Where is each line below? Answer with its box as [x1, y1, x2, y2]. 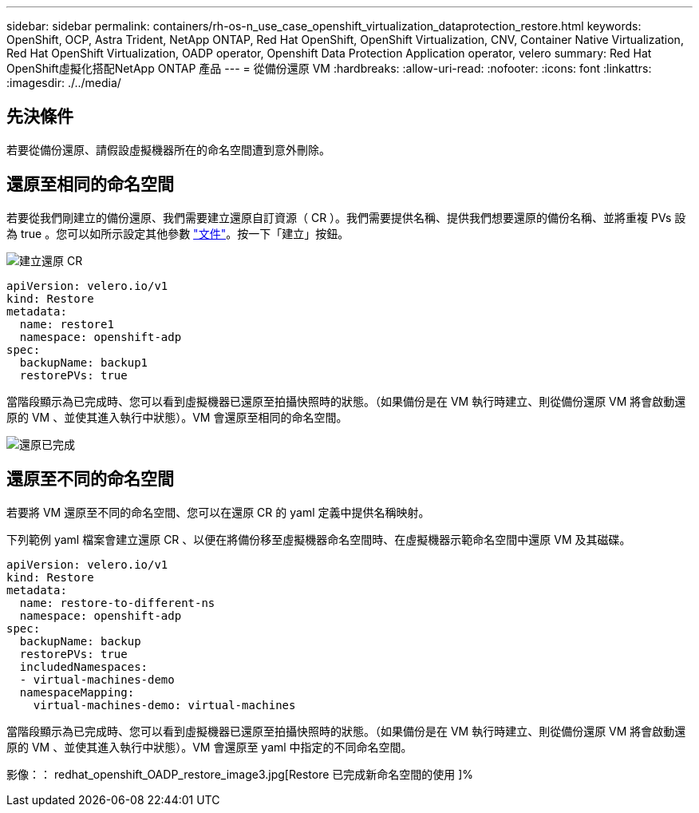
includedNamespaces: [19, 660, 148, 673]
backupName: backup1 [19, 355, 148, 369]
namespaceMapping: [19, 685, 135, 699]
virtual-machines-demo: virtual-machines [33, 698, 296, 712]
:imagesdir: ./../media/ [6, 76, 121, 89]
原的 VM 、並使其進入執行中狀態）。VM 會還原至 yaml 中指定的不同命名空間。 [6, 740, 413, 754]
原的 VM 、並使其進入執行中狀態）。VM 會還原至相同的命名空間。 [6, 410, 348, 424]
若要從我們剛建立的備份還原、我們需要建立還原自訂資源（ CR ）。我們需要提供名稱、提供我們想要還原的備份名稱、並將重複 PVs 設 [6, 210, 686, 224]
